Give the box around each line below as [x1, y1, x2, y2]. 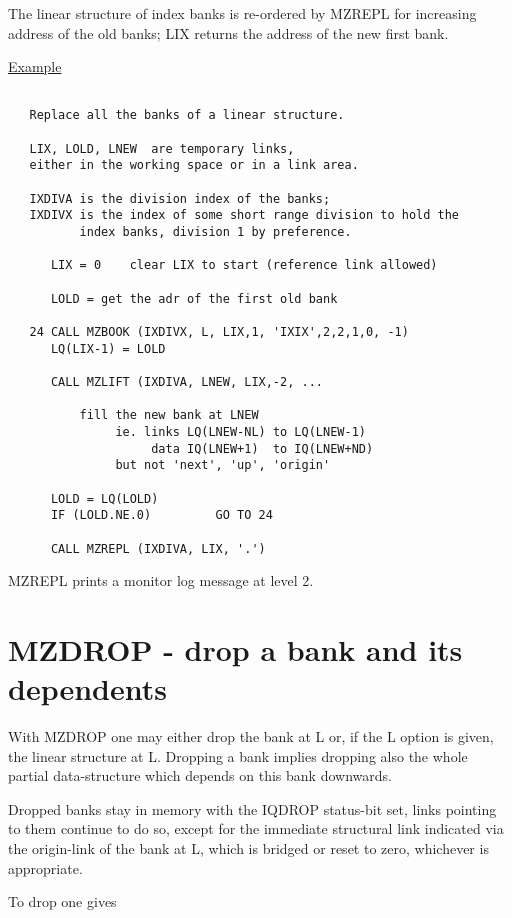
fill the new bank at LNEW [79, 408, 259, 423]
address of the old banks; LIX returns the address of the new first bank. [8, 22, 449, 43]
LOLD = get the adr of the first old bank [50, 291, 338, 306]
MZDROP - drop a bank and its [8, 628, 463, 669]
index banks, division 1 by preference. [79, 225, 352, 240]
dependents [8, 668, 167, 709]
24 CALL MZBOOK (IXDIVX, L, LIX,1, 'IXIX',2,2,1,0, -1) [29, 324, 409, 339]
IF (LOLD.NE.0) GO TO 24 [50, 508, 273, 523]
